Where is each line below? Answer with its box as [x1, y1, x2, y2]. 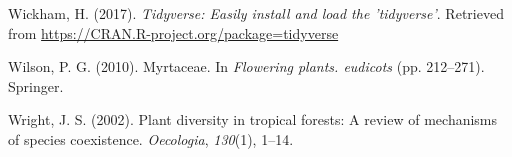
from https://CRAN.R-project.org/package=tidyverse [8, 22, 339, 43]
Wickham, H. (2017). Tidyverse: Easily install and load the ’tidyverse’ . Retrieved [8, 3, 504, 23]
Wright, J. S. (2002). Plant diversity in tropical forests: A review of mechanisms [8, 109, 498, 130]
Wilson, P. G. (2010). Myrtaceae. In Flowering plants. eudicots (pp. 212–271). [8, 56, 485, 77]
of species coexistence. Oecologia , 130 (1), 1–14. [8, 128, 294, 149]
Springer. [8, 75, 64, 96]
